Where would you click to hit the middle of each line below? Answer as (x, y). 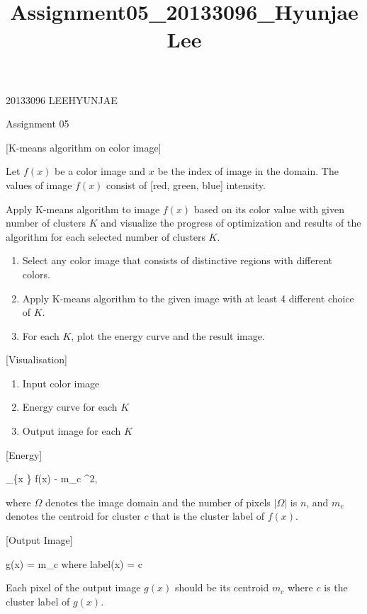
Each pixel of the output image (73, 587)
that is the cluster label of (208, 516)
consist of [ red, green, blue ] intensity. (186, 184)
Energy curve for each (70, 407)
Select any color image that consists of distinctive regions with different (177, 260)
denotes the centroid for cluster (73, 516)
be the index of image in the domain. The (248, 171)
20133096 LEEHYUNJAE (62, 100)
